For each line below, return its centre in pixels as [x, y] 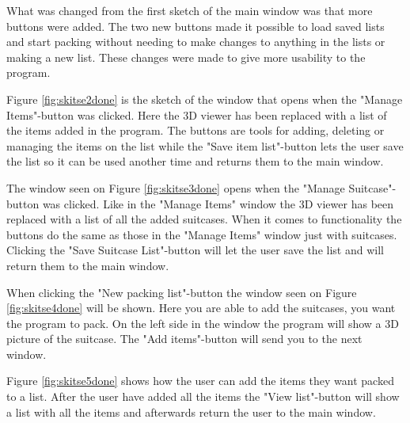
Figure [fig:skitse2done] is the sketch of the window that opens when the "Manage [205, 99]
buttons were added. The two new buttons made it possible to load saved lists [196, 26]
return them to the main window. [88, 265]
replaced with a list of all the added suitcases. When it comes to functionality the [204, 219]
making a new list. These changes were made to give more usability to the [186, 57]
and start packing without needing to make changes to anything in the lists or [196, 42]
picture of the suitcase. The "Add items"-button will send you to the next [184, 339]
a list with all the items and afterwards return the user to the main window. [191, 412]
